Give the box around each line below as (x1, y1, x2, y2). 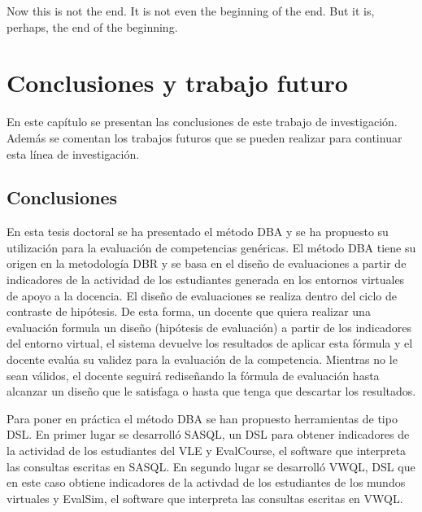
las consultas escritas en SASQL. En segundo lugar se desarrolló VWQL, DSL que (7, 457, 415, 475)
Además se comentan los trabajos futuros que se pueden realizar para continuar (7, 129, 402, 146)
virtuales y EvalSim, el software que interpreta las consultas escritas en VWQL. (7, 489, 403, 506)
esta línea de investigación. (7, 145, 140, 162)
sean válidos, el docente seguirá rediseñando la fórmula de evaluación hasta (7, 366, 380, 383)
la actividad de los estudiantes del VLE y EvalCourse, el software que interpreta (7, 442, 407, 459)
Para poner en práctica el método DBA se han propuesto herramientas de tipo (7, 409, 398, 427)
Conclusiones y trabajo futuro (7, 66, 348, 99)
